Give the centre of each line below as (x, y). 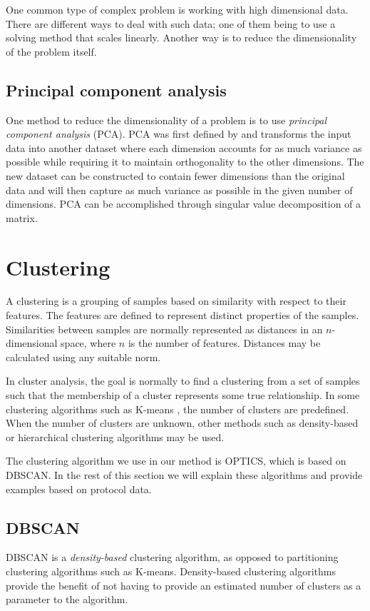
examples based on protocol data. (79, 489)
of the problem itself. (51, 51)
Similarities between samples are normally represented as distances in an (164, 329)
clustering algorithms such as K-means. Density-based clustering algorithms (171, 571)
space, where (88, 343)
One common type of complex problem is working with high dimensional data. (177, 9)
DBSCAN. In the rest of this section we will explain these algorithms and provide (184, 474)
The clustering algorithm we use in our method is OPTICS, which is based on (176, 461)
